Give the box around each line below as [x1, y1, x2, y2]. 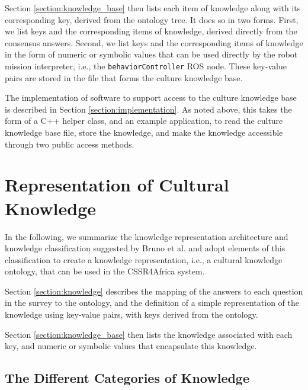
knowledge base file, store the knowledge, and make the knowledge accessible [5, 126, 283, 138]
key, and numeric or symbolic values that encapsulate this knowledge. [5, 340, 257, 352]
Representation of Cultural [5, 172, 229, 197]
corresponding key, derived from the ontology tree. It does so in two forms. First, [5, 13, 299, 25]
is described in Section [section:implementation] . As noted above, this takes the [5, 103, 292, 115]
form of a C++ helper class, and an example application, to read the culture [5, 114, 283, 127]
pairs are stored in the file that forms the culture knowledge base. [5, 71, 243, 84]
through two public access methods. [5, 138, 134, 150]
